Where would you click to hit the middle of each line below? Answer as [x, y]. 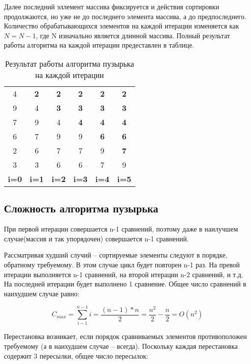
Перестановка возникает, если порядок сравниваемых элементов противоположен [125, 336]
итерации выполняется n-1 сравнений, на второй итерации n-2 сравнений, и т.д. [124, 274]
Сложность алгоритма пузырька [81, 208]
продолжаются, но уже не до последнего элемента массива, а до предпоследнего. [125, 16]
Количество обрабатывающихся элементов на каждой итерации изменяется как [122, 26]
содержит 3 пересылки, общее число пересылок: [76, 355]
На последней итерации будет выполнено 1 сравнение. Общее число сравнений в [125, 284]
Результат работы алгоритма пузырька [70, 63]
